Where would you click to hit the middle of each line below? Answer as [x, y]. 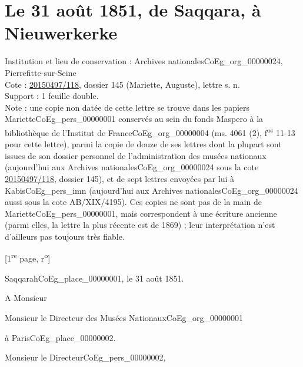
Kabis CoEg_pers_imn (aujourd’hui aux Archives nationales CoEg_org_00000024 [151, 190]
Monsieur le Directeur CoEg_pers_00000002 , [85, 357]
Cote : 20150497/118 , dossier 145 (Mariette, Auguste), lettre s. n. [122, 84]
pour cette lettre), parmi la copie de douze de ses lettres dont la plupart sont [143, 144]
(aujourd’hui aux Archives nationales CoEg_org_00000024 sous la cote [132, 167]
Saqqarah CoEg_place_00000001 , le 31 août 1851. [94, 278]
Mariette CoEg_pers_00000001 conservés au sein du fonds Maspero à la [134, 119]
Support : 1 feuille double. [52, 96]
